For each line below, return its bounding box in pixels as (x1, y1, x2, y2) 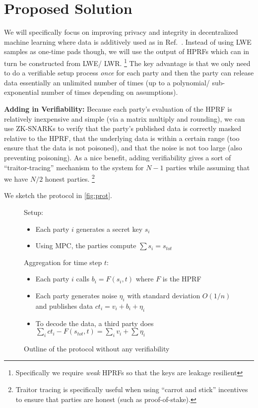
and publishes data (35, 300, 93, 311)
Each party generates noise (35, 290, 117, 300)
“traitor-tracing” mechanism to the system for (4, 162, 144, 172)
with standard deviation (127, 290, 200, 300)
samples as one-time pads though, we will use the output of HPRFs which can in (4, 46, 250, 57)
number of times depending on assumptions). (41, 87, 178, 97)
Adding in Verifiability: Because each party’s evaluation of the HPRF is (4, 103, 232, 114)
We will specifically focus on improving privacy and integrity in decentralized (4, 27, 238, 37)
